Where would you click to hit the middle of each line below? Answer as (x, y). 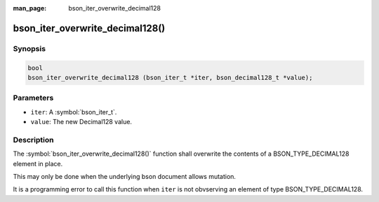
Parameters (33, 98)
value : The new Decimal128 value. (81, 122)
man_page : (30, 8)
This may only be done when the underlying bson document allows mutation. (125, 176)
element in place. (38, 163)
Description (33, 140)
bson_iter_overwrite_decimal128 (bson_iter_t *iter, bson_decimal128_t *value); (170, 78)
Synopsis (29, 48)
